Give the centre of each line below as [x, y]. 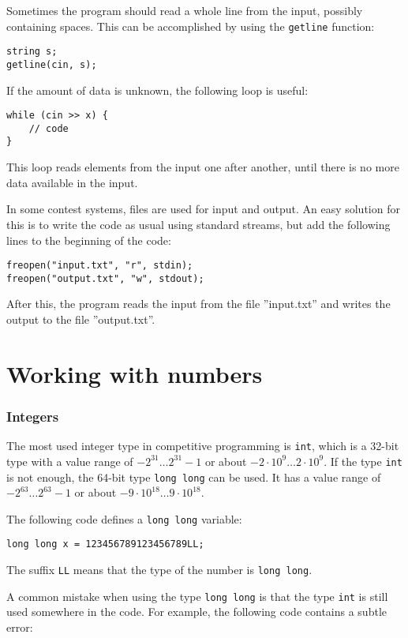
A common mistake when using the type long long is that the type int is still [197, 596]
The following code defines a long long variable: [124, 518]
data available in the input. [72, 182]
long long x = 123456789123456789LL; [105, 544]
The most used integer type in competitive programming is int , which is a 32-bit [203, 446]
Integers [33, 416]
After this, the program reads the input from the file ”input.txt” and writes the [198, 304]
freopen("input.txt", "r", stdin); [100, 266]
